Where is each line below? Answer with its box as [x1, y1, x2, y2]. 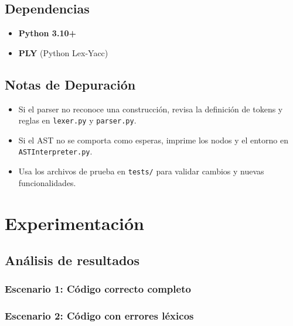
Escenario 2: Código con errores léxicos [5, 308, 194, 323]
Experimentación [5, 211, 144, 235]
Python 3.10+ [18, 27, 76, 39]
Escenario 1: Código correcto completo [5, 282, 191, 296]
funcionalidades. [18, 176, 76, 188]
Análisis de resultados [5, 251, 139, 269]
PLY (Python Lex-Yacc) [18, 46, 108, 59]
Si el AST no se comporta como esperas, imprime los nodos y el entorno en [18, 133, 288, 146]
